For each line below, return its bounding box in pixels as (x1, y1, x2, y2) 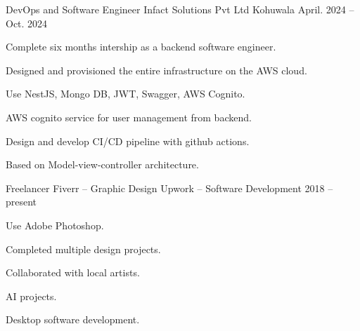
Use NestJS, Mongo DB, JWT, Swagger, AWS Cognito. (6, 86, 245, 101)
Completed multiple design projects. (6, 241, 161, 256)
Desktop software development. (6, 312, 140, 327)
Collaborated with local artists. (6, 265, 140, 280)
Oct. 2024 (6, 15, 48, 30)
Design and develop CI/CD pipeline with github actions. (6, 133, 250, 148)
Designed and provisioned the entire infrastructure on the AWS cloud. (6, 62, 307, 77)
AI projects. (6, 288, 57, 303)
